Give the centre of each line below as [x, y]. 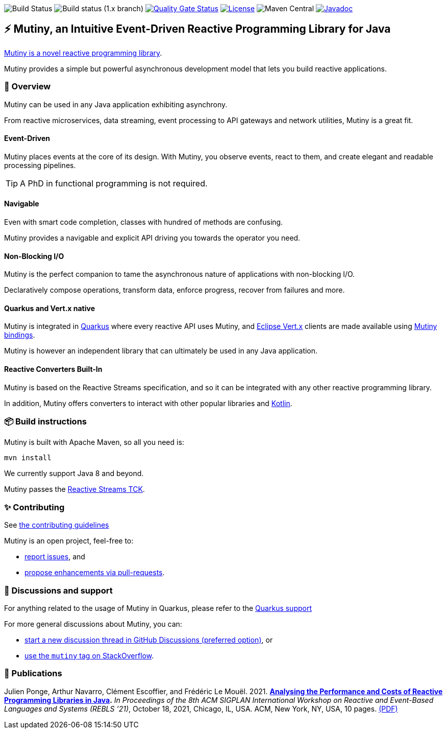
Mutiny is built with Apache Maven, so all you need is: [94, 442]
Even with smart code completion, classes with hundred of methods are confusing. [144, 222]
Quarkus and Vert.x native [50, 308]
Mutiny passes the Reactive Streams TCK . [74, 489]
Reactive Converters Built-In [53, 369]
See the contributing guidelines [57, 525]
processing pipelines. [40, 165]
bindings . [20, 335]
